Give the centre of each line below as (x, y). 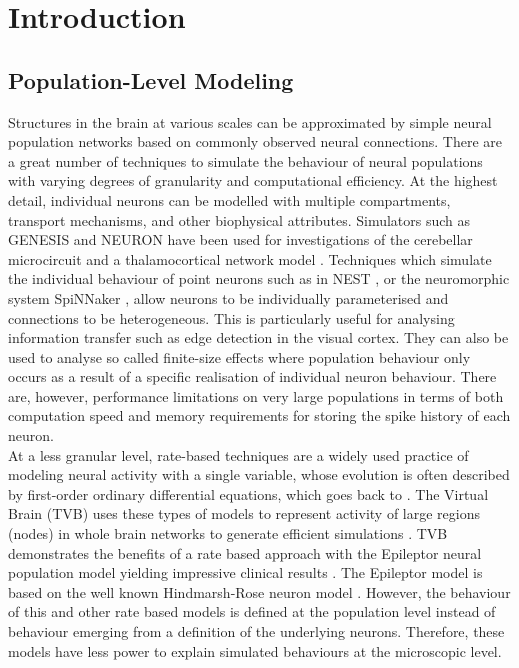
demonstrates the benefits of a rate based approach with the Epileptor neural (245, 552)
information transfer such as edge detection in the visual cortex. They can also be (258, 337)
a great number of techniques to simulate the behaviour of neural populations (245, 160)
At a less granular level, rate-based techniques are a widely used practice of (238, 454)
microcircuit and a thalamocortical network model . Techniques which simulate (250, 258)
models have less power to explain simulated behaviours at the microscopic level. (255, 650)
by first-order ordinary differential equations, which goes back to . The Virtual (248, 493)
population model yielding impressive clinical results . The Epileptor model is (245, 572)
